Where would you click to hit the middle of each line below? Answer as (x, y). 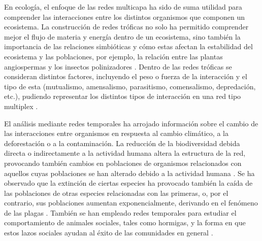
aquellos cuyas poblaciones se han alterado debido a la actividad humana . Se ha (129, 173)
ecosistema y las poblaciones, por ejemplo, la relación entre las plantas (113, 56)
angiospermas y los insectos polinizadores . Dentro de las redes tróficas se (118, 66)
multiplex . (21, 106)
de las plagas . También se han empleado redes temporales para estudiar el (120, 212)
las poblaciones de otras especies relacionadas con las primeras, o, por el (116, 193)
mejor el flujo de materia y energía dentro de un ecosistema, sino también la (122, 36)
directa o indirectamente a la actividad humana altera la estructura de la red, (125, 153)
